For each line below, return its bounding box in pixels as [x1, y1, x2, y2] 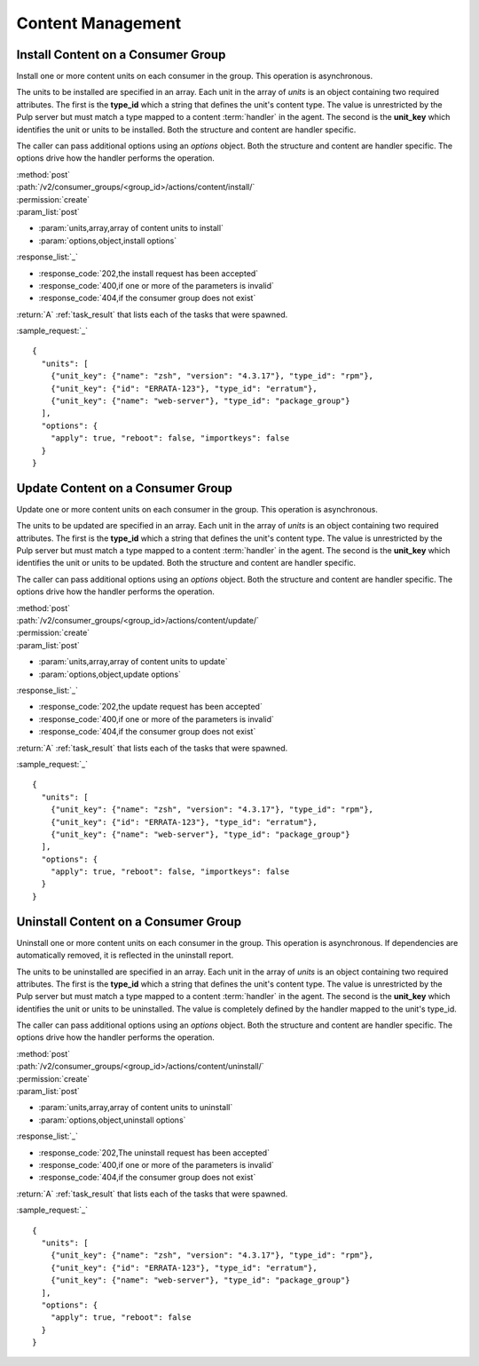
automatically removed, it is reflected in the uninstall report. [16, 950, 234, 961]
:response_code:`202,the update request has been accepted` [38, 702, 263, 712]
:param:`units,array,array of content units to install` [38, 223, 224, 234]
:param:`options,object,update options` [38, 669, 182, 679]
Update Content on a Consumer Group [16, 480, 232, 496]
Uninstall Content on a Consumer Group [16, 914, 242, 929]
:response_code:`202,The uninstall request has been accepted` [38, 1147, 271, 1158]
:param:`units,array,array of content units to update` [38, 656, 228, 667]
